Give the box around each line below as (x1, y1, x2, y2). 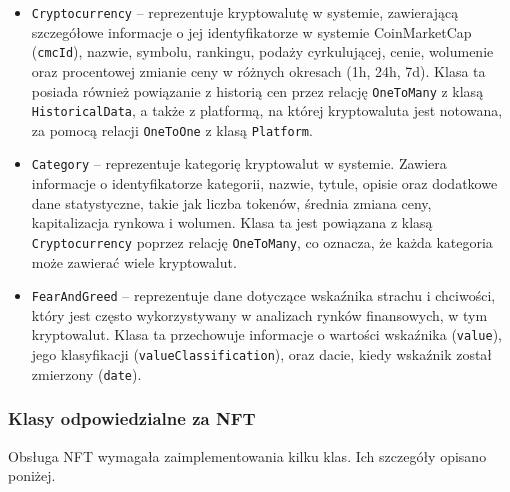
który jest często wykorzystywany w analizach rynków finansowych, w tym (31, 304, 488, 325)
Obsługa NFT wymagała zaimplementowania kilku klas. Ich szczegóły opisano (8, 445, 487, 466)
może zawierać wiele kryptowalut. (31, 251, 237, 272)
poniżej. (8, 465, 56, 486)
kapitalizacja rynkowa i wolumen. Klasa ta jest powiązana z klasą (31, 212, 433, 233)
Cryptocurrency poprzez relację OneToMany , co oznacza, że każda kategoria (31, 231, 493, 252)
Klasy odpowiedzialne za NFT (8, 406, 256, 431)
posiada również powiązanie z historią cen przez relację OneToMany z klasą (31, 80, 484, 101)
